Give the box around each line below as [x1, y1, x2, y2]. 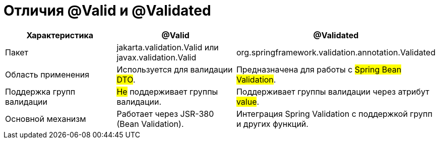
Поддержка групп [5, 86, 76, 97]
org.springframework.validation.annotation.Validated [236, 47, 435, 57]
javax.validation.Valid [116, 52, 197, 62]
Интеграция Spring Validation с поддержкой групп [236, 108, 432, 119]
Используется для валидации [116, 64, 233, 75]
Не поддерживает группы [116, 86, 218, 97]
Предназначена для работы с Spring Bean [236, 64, 402, 75]
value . [236, 96, 260, 107]
